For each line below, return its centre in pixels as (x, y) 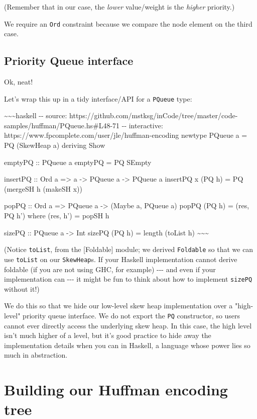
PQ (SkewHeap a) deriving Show (55, 145)
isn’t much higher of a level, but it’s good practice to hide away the (108, 335)
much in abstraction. (36, 355)
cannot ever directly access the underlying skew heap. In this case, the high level (128, 325)
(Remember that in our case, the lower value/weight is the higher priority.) (119, 7)
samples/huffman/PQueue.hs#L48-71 (62, 125)
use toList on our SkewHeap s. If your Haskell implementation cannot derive (121, 259)
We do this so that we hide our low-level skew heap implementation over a (118, 306)
